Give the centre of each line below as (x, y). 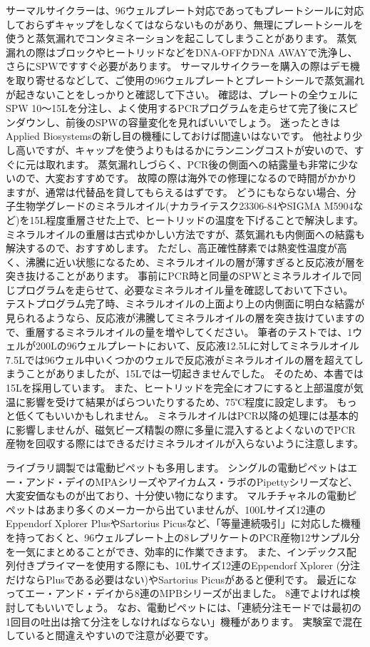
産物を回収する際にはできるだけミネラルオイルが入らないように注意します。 (185, 443)
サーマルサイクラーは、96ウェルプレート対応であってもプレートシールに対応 (185, 10)
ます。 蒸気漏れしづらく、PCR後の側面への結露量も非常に (202, 164)
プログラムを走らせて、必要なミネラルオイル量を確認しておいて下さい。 (184, 289)
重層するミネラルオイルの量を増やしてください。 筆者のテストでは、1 (189, 331)
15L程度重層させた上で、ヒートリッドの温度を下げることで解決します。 (196, 219)
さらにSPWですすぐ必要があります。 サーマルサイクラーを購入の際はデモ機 (183, 66)
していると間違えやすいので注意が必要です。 (110, 635)
